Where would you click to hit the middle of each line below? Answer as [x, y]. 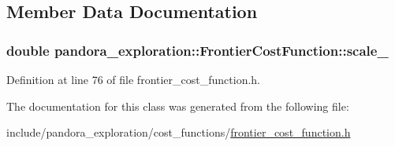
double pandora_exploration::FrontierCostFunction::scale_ [197, 50]
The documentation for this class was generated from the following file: [178, 106]
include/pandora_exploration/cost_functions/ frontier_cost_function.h [179, 132]
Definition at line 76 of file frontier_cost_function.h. [134, 79]
